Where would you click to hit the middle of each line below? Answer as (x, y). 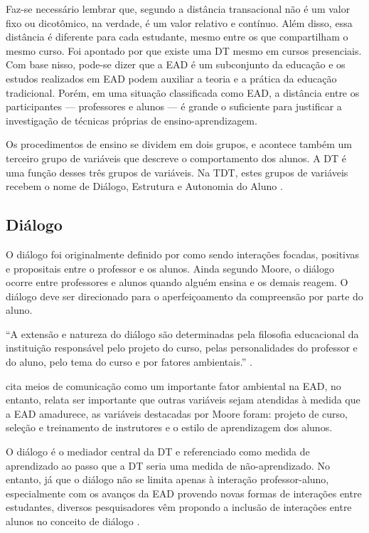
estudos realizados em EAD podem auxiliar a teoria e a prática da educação (171, 78)
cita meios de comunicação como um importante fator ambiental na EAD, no (173, 385)
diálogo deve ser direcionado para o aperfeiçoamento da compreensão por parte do (184, 296)
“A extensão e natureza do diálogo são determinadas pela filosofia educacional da (182, 333)
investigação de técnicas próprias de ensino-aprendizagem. (132, 120)
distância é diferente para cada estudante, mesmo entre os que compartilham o (177, 37)
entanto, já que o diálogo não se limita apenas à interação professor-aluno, (167, 479)
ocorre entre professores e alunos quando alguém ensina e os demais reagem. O (177, 282)
